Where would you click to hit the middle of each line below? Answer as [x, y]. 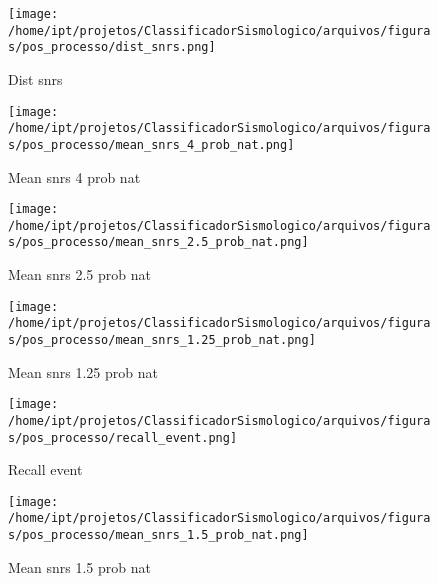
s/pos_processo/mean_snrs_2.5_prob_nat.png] [158, 242]
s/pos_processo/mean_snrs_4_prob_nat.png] [151, 144]
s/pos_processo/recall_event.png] [123, 437]
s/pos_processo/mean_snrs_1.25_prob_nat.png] [162, 340]
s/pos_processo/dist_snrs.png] [112, 47]
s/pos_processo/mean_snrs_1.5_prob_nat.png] [158, 535]
